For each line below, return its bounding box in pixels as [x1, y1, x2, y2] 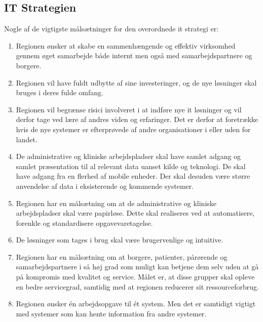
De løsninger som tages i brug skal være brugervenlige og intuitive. [16, 234, 223, 245]
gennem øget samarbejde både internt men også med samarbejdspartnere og [16, 50, 252, 61]
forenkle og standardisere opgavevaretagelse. [16, 217, 153, 228]
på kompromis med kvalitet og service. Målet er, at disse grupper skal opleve [16, 271, 255, 282]
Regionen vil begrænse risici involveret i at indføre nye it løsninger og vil [16, 104, 242, 114]
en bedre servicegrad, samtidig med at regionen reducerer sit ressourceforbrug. [16, 281, 259, 292]
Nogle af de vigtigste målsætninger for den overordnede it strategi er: [4, 23, 219, 34]
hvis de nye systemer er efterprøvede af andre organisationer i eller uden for [16, 124, 251, 134]
